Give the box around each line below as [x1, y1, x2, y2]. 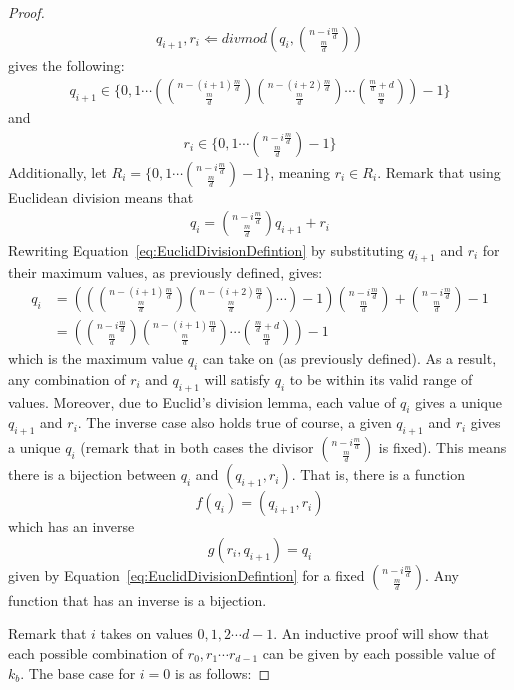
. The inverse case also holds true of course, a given [77, 412, 392, 433]
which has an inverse [8, 516, 135, 537]
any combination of [8, 368, 126, 389]
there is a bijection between [8, 464, 177, 485]
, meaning [270, 161, 331, 182]
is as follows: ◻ [174, 662, 271, 683]
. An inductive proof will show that [273, 623, 489, 644]
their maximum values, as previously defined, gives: [8, 262, 323, 283]
